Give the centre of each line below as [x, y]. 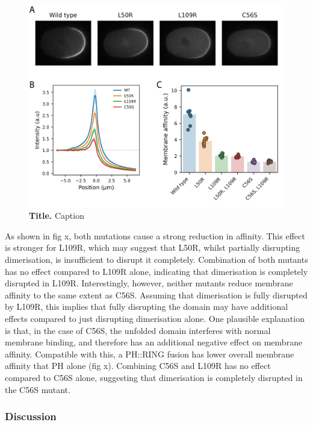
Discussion [31, 416]
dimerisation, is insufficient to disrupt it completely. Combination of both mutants [156, 260]
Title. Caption [57, 216]
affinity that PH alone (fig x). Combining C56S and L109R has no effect [138, 366]
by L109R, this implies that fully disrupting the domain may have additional [147, 307]
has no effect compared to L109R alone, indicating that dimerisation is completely [156, 271]
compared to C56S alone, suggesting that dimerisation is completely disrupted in [154, 378]
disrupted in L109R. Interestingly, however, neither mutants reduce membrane [149, 283]
